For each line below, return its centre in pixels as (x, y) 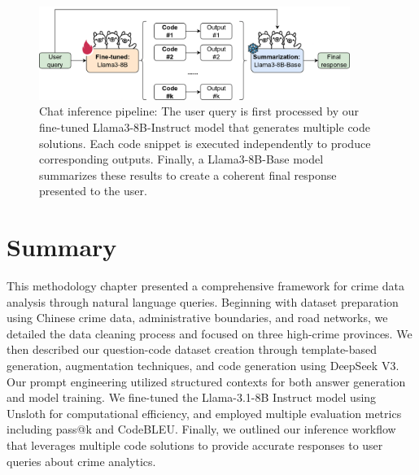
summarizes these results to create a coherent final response (188, 174)
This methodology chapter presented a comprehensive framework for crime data (205, 286)
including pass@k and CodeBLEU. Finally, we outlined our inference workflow (201, 429)
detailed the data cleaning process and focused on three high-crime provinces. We (209, 333)
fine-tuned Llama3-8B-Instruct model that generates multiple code (205, 126)
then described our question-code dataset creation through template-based (192, 349)
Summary (62, 247)
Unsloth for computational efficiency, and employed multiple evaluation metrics (204, 413)
